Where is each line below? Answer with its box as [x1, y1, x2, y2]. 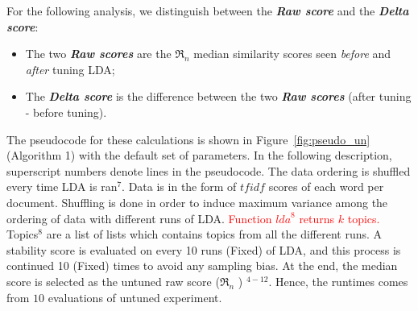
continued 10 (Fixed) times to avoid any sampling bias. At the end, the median [6, 257, 398, 274]
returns [299, 209, 335, 226]
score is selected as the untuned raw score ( [6, 272, 220, 289]
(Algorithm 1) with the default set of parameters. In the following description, [6, 147, 392, 164]
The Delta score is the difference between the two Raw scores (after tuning [25, 88, 412, 105]
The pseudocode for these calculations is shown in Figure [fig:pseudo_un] [6, 131, 370, 147]
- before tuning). [25, 103, 107, 120]
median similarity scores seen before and [193, 45, 391, 62]
